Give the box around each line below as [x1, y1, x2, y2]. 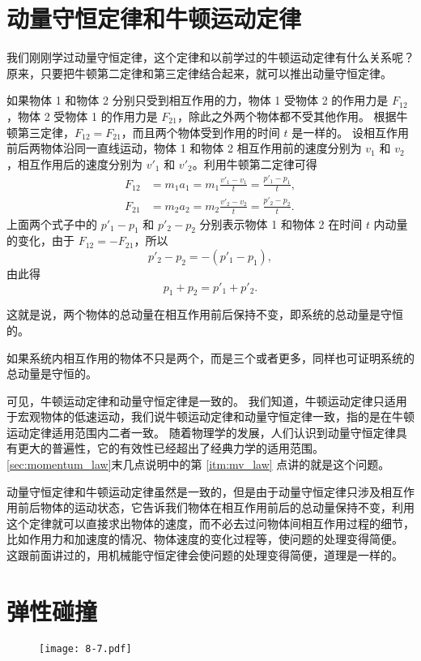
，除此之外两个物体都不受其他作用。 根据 [176, 107, 397, 124]
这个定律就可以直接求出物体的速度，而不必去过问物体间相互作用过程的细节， [6, 514, 415, 531]
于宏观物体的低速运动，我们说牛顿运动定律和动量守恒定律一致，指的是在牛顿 [6, 408, 415, 425]
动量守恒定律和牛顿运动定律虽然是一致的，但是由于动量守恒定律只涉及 [6, 483, 381, 500]
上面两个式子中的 [6, 215, 97, 232]
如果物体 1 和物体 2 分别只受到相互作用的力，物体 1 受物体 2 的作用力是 [6, 92, 389, 109]
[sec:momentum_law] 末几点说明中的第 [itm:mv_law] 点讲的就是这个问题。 [6, 456, 390, 473]
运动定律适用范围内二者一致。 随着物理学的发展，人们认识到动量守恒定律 [6, 423, 396, 440]
